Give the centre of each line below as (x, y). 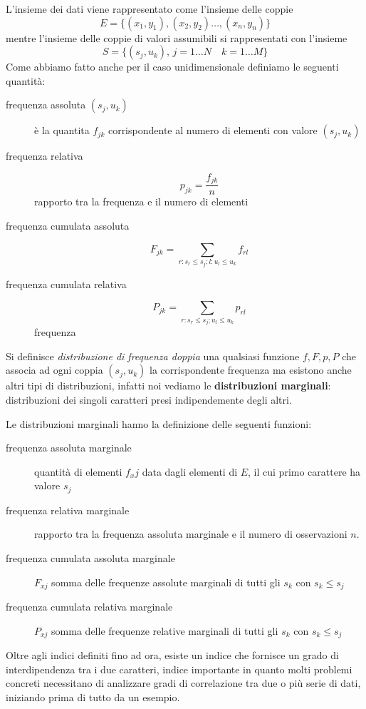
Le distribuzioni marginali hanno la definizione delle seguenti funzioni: (159, 423)
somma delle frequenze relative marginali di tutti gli (165, 630)
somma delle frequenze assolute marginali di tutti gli (166, 582)
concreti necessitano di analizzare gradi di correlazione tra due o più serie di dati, (183, 683)
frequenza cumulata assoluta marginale (90, 557)
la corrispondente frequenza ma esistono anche (251, 370)
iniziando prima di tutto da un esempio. (93, 697)
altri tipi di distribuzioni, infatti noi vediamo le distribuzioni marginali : (168, 386)
